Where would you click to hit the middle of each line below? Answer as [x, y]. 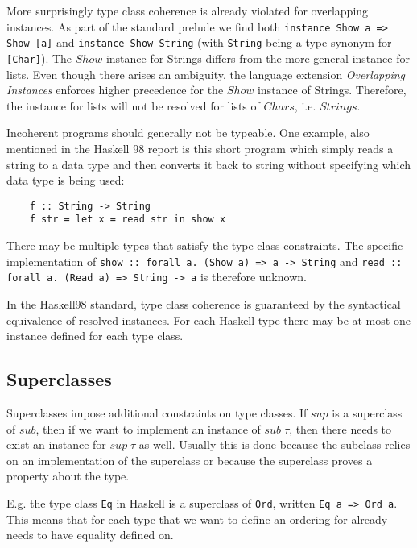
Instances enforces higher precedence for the [115, 90]
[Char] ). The [39, 58]
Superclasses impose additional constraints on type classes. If [157, 412]
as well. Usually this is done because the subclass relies [275, 444]
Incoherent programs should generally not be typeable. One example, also [188, 133]
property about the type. [68, 476]
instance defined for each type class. [95, 336]
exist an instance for [56, 444]
